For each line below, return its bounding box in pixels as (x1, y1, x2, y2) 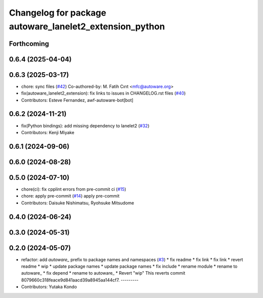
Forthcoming (9, 40, 49, 48)
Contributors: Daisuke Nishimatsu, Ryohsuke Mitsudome (21, 200, 134, 206)
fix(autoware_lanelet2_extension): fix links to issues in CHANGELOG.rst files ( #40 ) (21, 90, 186, 96)
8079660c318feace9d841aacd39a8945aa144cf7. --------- (21, 277, 139, 283)
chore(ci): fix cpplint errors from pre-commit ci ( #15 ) (21, 186, 127, 192)
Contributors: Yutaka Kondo (21, 284, 77, 290)
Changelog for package (9, 7, 107, 18)
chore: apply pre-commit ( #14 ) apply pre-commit (21, 193, 120, 199)
